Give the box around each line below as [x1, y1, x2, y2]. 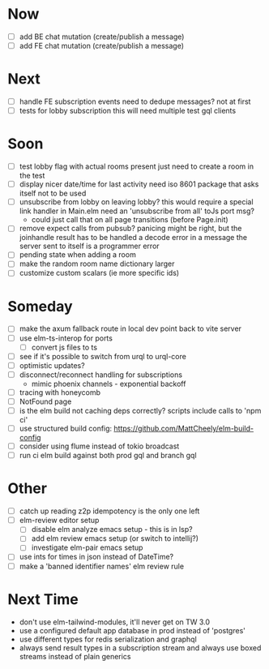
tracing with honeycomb [19, 387, 100, 397]
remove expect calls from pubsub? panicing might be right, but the [19, 224, 242, 234]
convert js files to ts [31, 342, 98, 352]
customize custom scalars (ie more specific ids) [19, 268, 180, 278]
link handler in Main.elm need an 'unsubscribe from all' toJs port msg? [19, 206, 254, 216]
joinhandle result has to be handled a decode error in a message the [19, 233, 248, 242]
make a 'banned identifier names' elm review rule [19, 561, 184, 571]
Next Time [7, 590, 79, 608]
